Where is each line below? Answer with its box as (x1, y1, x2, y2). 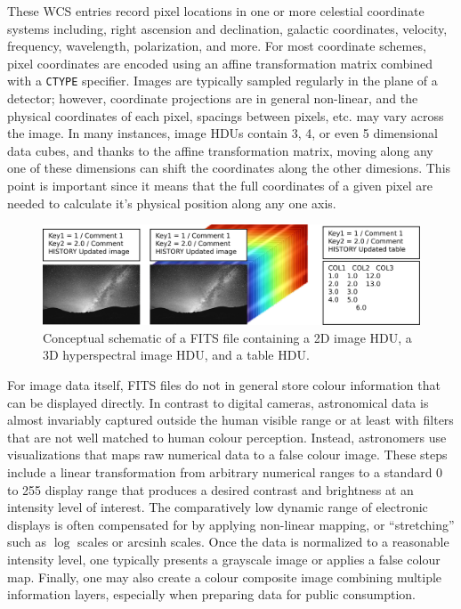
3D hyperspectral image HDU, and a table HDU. (43, 345, 310, 364)
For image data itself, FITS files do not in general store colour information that (7, 376, 441, 394)
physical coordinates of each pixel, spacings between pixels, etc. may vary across (7, 106, 444, 125)
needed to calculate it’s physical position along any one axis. (7, 193, 336, 212)
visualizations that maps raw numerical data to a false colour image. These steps (7, 445, 448, 464)
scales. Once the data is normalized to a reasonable (170, 532, 449, 551)
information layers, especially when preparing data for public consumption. (7, 585, 416, 604)
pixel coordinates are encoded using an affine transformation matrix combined (7, 53, 433, 72)
